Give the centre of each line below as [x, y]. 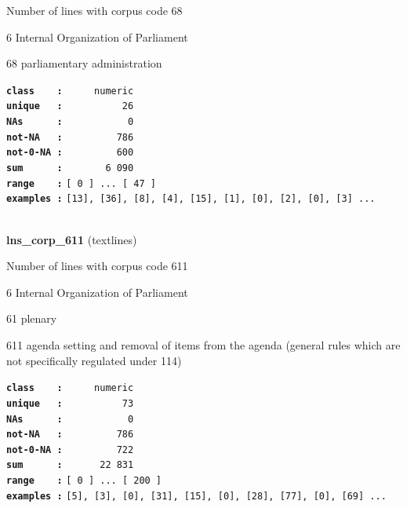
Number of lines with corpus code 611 [97, 266]
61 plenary [32, 318]
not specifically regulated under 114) [94, 360]
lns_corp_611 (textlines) [72, 239]
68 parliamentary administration [84, 63]
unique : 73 [70, 403]
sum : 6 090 [70, 168]
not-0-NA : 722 [70, 450]
